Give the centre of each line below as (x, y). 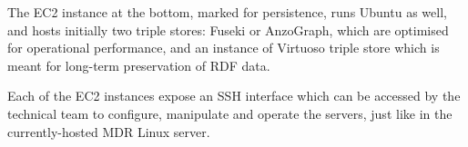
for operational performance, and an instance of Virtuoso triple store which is (224, 48)
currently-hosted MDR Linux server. (109, 131)
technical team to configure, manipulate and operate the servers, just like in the (230, 113)
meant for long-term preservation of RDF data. (139, 65)
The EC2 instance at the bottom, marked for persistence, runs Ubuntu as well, (227, 12)
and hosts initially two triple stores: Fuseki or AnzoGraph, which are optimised (228, 29)
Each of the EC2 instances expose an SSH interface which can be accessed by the (234, 96)
